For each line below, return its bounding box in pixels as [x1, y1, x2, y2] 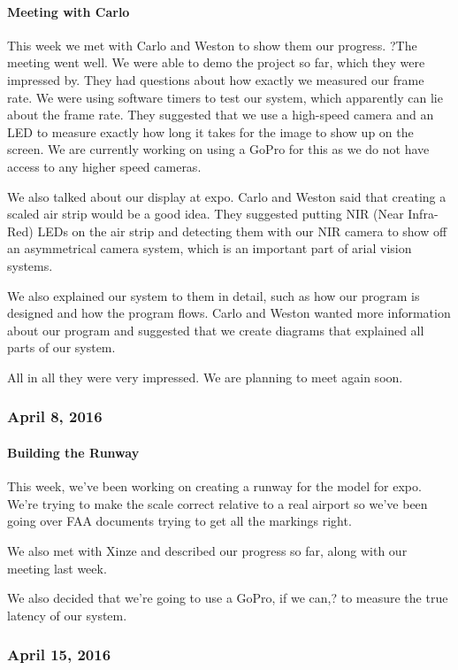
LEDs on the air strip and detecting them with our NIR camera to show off [37, 221, 447, 240]
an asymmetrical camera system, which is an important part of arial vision [7, 239, 412, 258]
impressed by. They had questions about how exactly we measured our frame [7, 70, 424, 89]
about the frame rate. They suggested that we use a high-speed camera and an [7, 105, 434, 124]
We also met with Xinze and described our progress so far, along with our [7, 541, 408, 559]
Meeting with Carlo [7, 2, 130, 20]
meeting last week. [7, 558, 107, 577]
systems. [7, 256, 53, 274]
